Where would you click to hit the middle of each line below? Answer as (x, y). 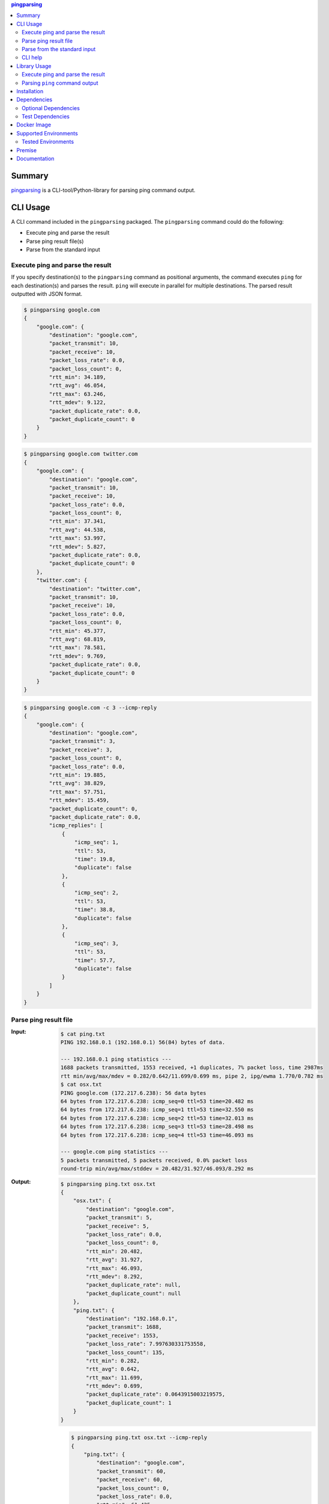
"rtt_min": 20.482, (115, 1251)
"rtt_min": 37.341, (77, 521)
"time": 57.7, (95, 960)
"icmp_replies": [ (76, 825)
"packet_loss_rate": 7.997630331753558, (146, 1344)
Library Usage (34, 66)
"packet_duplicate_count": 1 (129, 1403)
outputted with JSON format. (47, 294)
